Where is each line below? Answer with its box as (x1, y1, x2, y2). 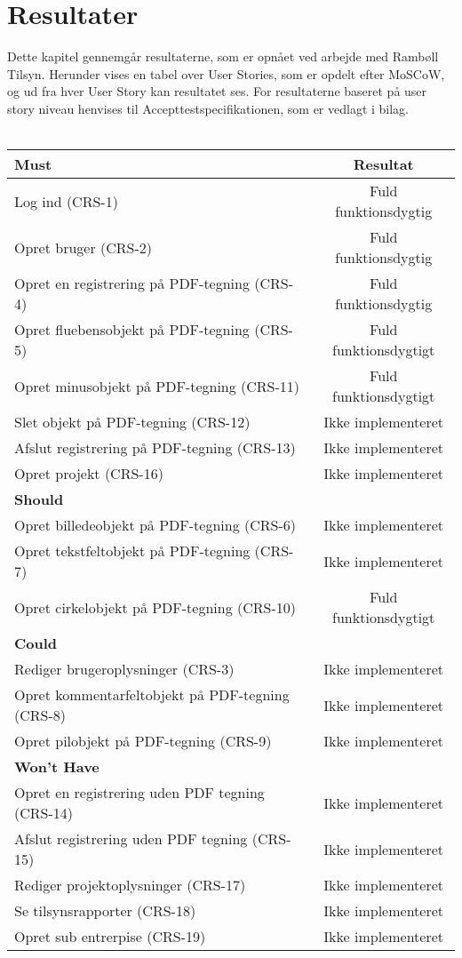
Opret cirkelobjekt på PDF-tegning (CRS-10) (14, 596, 297, 618)
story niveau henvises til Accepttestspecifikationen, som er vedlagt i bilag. (7, 99, 410, 117)
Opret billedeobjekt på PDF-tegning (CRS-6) (14, 515, 296, 536)
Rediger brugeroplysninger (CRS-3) (14, 659, 235, 680)
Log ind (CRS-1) (14, 190, 118, 212)
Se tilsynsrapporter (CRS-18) (14, 900, 196, 922)
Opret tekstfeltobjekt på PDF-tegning (14, 540, 251, 562)
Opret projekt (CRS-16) (14, 463, 163, 484)
